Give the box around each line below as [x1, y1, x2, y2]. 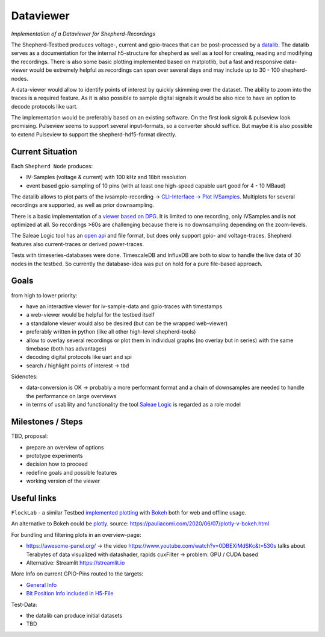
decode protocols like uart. [11, 103, 78, 110]
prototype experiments [26, 452, 83, 459]
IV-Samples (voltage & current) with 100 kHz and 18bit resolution [26, 174, 187, 181]
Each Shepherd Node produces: [11, 162, 93, 170]
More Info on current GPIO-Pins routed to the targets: [11, 570, 144, 577]
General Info [26, 581, 57, 588]
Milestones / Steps [11, 417, 83, 427]
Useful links [11, 493, 57, 503]
